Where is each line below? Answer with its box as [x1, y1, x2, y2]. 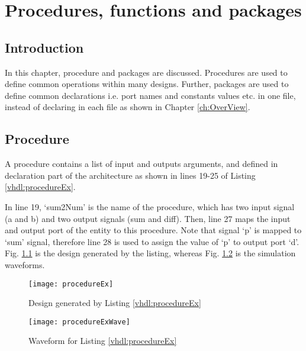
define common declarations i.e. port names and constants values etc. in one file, [5, 89, 296, 101]
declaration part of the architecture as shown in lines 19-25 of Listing [5, 169, 256, 181]
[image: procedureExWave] [28, 317, 130, 326]
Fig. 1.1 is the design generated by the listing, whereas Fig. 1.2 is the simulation [5, 247, 296, 259]
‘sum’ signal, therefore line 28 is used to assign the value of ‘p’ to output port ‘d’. [5, 235, 299, 247]
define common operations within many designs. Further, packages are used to [5, 78, 289, 90]
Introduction [5, 38, 84, 56]
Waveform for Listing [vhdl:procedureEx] [28, 334, 177, 347]
